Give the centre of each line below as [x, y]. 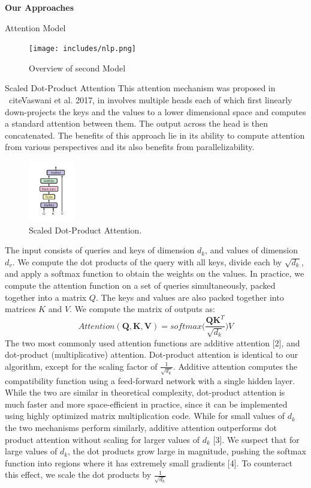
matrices [20, 309]
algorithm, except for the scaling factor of [81, 366]
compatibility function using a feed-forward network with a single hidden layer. [150, 380]
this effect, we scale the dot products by [78, 474]
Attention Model [35, 27]
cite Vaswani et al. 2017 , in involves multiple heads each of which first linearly [150, 100]
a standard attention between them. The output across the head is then [137, 123]
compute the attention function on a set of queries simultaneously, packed [140, 285]
